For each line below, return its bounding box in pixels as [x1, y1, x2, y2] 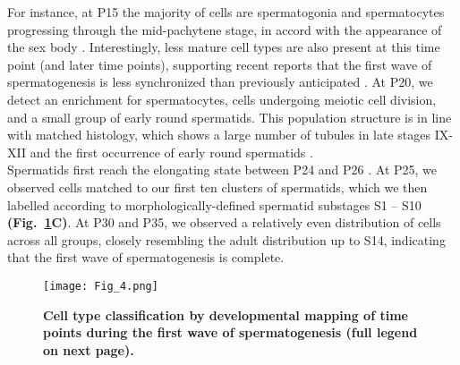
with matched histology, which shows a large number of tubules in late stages [7, 125, 431, 144]
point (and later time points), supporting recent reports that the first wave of [7, 55, 432, 73]
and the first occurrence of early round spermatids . [30, 142, 313, 161]
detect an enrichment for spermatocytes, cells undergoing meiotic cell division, [7, 89, 437, 108]
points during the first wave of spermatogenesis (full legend [43, 323, 418, 342]
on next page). [43, 340, 134, 359]
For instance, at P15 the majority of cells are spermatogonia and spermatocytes [7, 3, 445, 21]
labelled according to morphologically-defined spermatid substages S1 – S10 [7, 195, 422, 214]
